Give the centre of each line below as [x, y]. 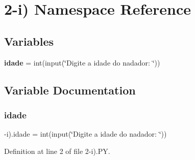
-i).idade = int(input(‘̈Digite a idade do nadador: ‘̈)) [86, 134]
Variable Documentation [70, 90]
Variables [29, 41]
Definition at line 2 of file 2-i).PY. [57, 151]
